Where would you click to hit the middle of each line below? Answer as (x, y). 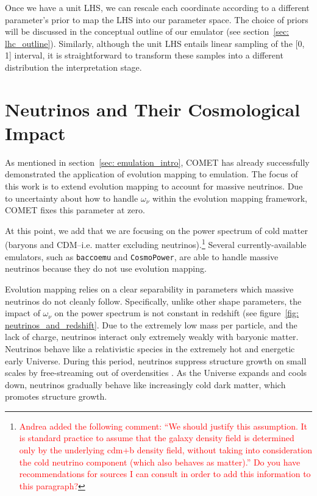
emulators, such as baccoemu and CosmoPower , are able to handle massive (142, 256)
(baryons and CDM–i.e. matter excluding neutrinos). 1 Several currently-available (156, 244)
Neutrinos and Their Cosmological (153, 109)
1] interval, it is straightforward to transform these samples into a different (144, 55)
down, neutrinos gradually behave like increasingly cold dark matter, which (145, 384)
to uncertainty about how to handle (72, 198)
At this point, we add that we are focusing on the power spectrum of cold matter (156, 230)
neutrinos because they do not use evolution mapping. (106, 268)
